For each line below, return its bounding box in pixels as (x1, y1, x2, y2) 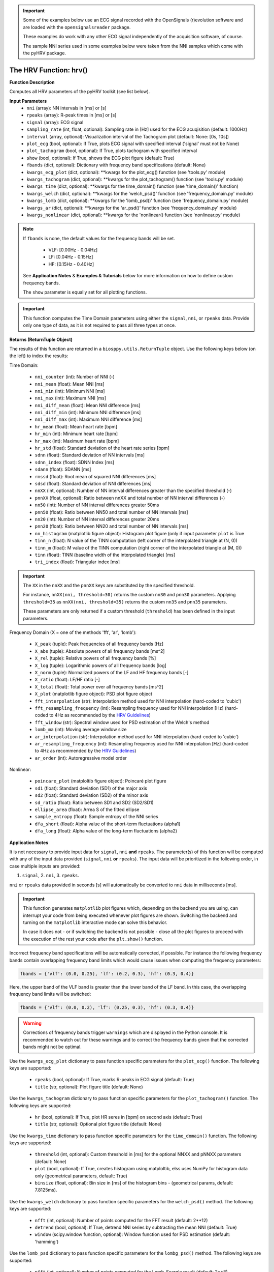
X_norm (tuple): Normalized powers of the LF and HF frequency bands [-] (35, 669, 189, 675)
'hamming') (35, 1238, 59, 1245)
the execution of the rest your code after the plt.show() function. (23, 936, 163, 942)
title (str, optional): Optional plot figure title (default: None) (35, 1121, 162, 1127)
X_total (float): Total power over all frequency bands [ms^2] (35, 683, 163, 689)
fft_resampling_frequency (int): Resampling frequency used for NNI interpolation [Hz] (35, 705, 224, 711)
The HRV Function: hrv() (9, 66, 88, 74)
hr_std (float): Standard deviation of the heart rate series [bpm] (35, 445, 170, 451)
